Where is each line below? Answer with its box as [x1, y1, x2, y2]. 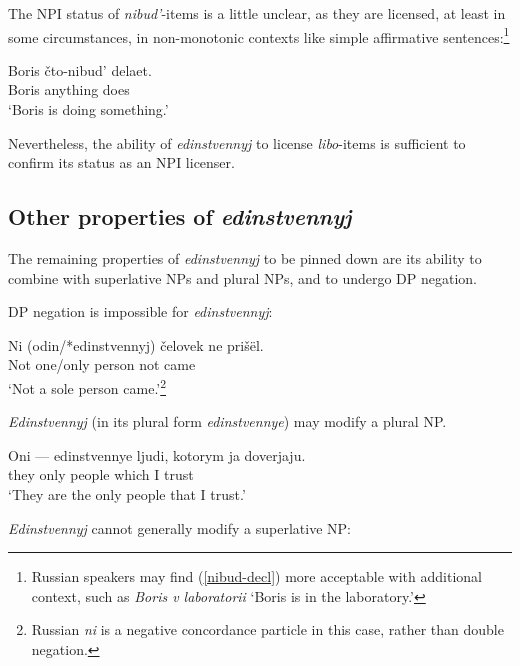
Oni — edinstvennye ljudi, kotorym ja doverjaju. [8, 444, 306, 465]
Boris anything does [8, 79, 130, 100]
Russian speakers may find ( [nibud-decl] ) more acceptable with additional [31, 566, 482, 587]
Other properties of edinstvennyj [8, 201, 352, 232]
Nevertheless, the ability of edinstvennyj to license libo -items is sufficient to [8, 132, 466, 153]
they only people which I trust [8, 464, 194, 485]
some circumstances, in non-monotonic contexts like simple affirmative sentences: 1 [8, 23, 510, 47]
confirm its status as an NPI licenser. [8, 152, 235, 173]
